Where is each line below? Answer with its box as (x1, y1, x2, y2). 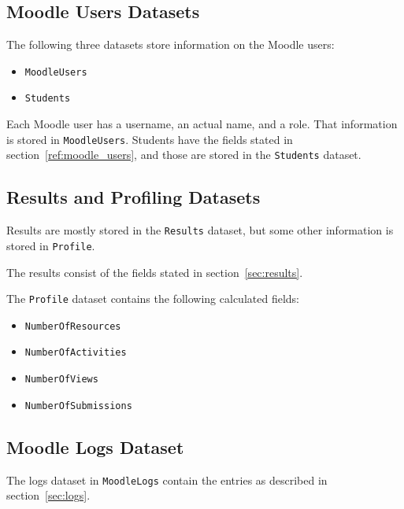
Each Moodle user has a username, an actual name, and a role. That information (6, 116, 398, 132)
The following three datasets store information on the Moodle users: (6, 36, 335, 53)
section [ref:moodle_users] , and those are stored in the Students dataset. (6, 146, 361, 163)
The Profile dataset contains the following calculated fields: (6, 290, 299, 307)
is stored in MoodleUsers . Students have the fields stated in (6, 131, 293, 147)
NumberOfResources (24, 320, 121, 332)
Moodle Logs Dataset (6, 434, 184, 459)
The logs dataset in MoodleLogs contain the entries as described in (6, 471, 328, 488)
